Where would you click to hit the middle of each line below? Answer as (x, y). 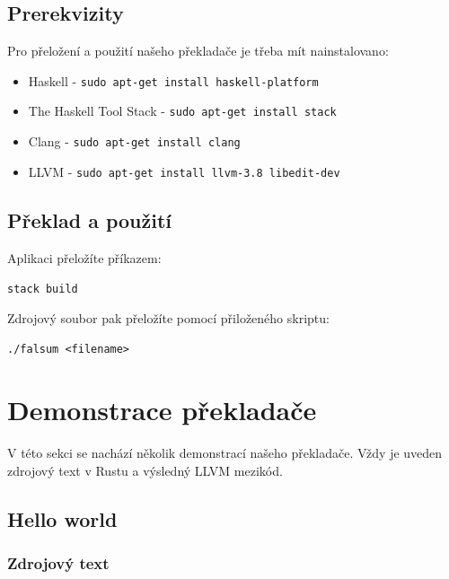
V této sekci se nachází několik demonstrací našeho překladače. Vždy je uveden (225, 453)
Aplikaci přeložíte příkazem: (84, 257)
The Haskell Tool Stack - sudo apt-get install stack (182, 111)
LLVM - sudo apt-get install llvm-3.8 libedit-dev (184, 171)
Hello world (62, 518)
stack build (43, 289)
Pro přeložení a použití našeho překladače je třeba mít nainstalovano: (198, 51)
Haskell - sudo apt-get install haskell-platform (173, 80)
